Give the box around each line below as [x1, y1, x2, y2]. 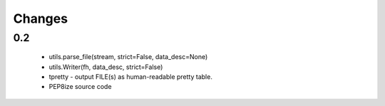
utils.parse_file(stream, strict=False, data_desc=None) [48, 53, 208, 61]
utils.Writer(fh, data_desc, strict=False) [48, 63, 163, 71]
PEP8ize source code [48, 83, 112, 91]
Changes [13, 11, 68, 26]
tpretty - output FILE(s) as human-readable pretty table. [48, 72, 213, 81]
